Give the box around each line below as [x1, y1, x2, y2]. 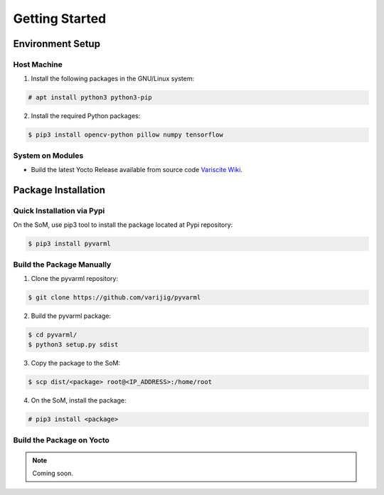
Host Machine [13, 59, 63, 69]
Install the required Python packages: [31, 112, 141, 120]
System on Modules [13, 150, 84, 160]
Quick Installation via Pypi [13, 206, 105, 215]
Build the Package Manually [13, 260, 112, 270]
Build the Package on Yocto [13, 435, 110, 445]
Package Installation [13, 183, 106, 196]
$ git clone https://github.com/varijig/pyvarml [28, 293, 201, 302]
